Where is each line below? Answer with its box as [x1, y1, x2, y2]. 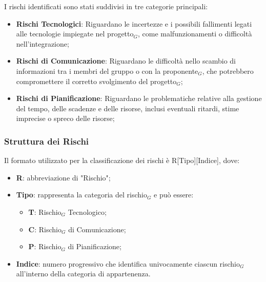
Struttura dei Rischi [4, 134, 89, 147]
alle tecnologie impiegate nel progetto [16, 28, 134, 39]
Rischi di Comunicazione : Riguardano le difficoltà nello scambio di [16, 55, 236, 66]
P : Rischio [28, 241, 62, 252]
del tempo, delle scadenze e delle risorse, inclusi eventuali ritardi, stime [16, 103, 239, 113]
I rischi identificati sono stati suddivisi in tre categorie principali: [4, 1, 208, 11]
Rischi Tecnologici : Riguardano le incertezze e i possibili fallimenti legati [16, 18, 252, 29]
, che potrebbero [202, 65, 254, 76]
